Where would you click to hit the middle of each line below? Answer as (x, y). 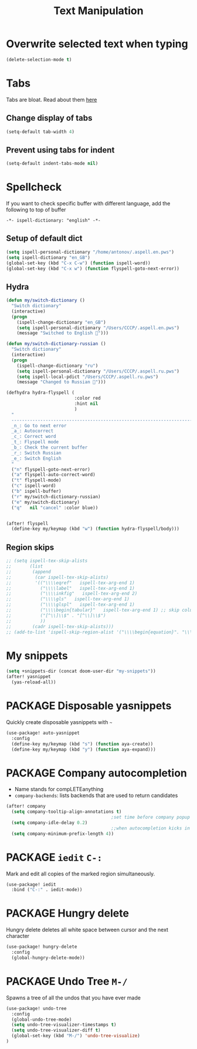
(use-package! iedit (31, 884)
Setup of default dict (45, 239)
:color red (87, 399)
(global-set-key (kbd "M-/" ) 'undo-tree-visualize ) (76, 1036)
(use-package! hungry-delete (42, 947)
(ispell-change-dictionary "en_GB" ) (62, 322)
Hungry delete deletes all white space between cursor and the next (87, 930)
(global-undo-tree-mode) (42, 1020)
